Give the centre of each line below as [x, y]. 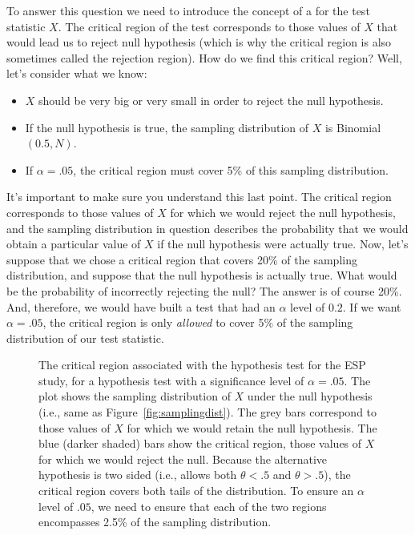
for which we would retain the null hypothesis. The [252, 427]
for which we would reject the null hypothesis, [283, 212]
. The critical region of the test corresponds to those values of [209, 26]
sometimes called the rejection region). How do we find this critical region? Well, [204, 57]
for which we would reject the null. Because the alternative [183, 459]
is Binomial [353, 127]
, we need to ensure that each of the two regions [209, 506]
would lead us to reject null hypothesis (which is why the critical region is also [199, 42]
